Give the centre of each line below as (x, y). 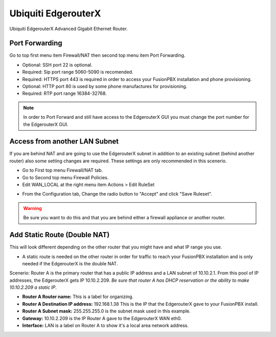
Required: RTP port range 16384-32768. (64, 93)
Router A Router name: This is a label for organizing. (78, 297)
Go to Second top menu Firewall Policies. (65, 177)
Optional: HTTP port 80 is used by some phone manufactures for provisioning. (105, 87)
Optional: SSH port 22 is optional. (57, 65)
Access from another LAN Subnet (64, 142)
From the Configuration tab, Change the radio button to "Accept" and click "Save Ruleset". (117, 194)
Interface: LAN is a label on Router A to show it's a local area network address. (106, 326)
